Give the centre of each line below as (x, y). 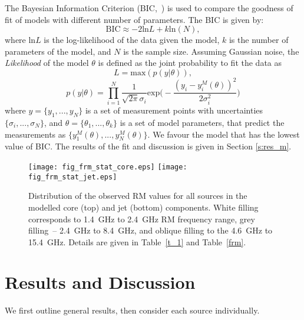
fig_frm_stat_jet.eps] (73, 177)
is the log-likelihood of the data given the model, (132, 40)
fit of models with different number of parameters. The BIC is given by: (134, 19)
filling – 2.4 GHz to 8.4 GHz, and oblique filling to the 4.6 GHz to (151, 230)
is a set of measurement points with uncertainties (174, 110)
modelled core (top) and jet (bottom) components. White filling (143, 207)
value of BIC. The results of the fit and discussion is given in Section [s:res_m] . (148, 146)
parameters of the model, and (58, 51)
